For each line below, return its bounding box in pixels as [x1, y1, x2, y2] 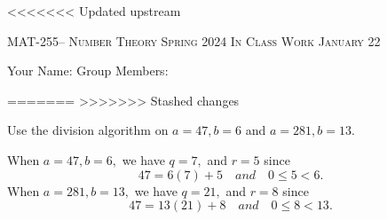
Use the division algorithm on [7, 121, 169, 139]
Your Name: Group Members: [7, 61, 169, 80]
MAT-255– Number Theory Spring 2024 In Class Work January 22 [7, 31, 381, 50]
